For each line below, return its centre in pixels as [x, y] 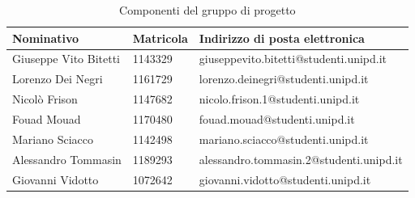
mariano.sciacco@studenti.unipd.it [284, 139]
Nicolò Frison [45, 99]
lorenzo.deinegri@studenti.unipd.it [284, 79]
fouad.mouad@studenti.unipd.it [277, 118]
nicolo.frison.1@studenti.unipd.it [279, 99]
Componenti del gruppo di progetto [207, 10]
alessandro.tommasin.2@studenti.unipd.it [301, 159]
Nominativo [46, 38]
